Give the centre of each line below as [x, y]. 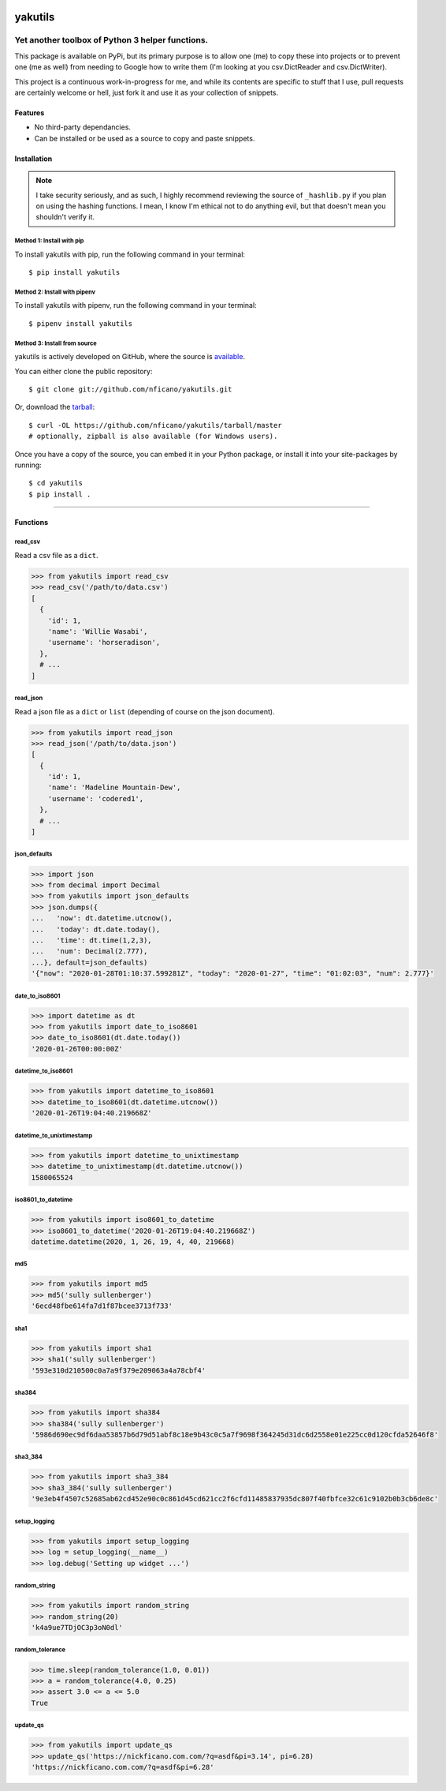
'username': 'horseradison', [104, 643]
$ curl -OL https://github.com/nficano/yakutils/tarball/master [156, 425]
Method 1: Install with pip [49, 241]
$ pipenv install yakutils [81, 323]
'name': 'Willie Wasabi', [98, 632]
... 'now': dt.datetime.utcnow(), [102, 918]
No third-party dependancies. [83, 127]
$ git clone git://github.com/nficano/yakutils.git [130, 389]
